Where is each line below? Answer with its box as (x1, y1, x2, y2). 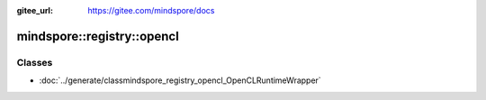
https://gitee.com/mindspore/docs (87, 5, 215, 15)
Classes (16, 56, 53, 68)
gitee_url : (16, 5, 54, 15)
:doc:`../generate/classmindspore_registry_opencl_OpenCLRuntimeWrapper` (39, 75, 321, 86)
